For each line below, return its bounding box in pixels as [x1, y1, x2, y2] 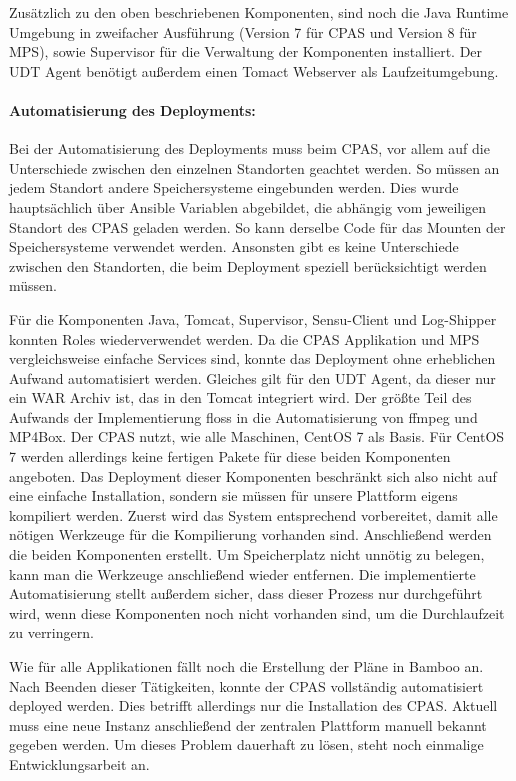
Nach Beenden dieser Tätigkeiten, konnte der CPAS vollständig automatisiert [9, 675, 484, 696]
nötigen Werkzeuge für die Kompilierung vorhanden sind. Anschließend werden [9, 524, 492, 545]
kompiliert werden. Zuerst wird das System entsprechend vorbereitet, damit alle [9, 504, 498, 525]
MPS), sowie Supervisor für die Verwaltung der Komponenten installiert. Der [9, 41, 483, 62]
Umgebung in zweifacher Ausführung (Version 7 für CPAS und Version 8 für [9, 21, 477, 42]
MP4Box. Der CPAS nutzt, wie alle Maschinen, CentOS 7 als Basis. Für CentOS [9, 426, 505, 447]
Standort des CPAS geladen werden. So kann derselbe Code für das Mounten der [9, 216, 506, 237]
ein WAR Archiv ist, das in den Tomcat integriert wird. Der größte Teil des [9, 387, 472, 408]
